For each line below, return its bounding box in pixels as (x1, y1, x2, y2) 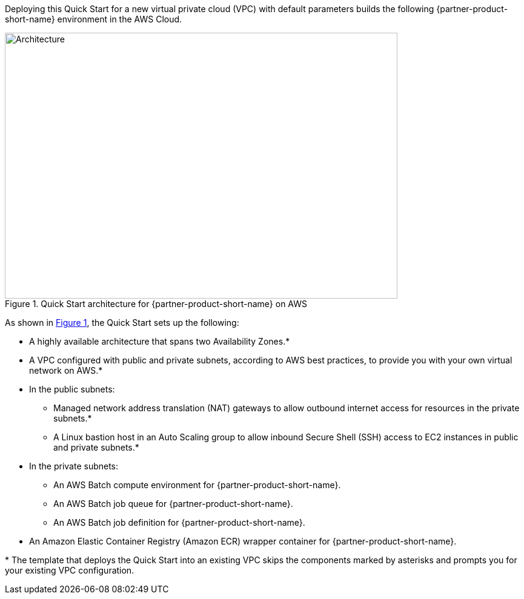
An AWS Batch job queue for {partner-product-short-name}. (53, 498, 293, 509)
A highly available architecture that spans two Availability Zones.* (29, 336, 290, 346)
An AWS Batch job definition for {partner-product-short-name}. (53, 517, 305, 528)
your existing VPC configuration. (5, 565, 134, 575)
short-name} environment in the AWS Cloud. (5, 14, 182, 24)
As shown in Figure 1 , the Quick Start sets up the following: (5, 317, 239, 328)
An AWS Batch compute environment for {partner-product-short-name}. (53, 480, 341, 490)
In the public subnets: (29, 384, 115, 394)
